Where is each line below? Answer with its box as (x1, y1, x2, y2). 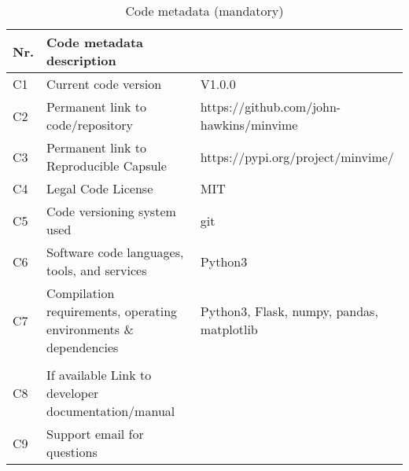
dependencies (46, 338, 119, 356)
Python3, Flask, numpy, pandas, (200, 302, 378, 320)
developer (46, 384, 99, 402)
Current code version (46, 75, 162, 93)
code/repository (46, 116, 134, 134)
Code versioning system (46, 202, 176, 220)
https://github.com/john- (200, 98, 341, 116)
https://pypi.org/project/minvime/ (200, 147, 394, 166)
